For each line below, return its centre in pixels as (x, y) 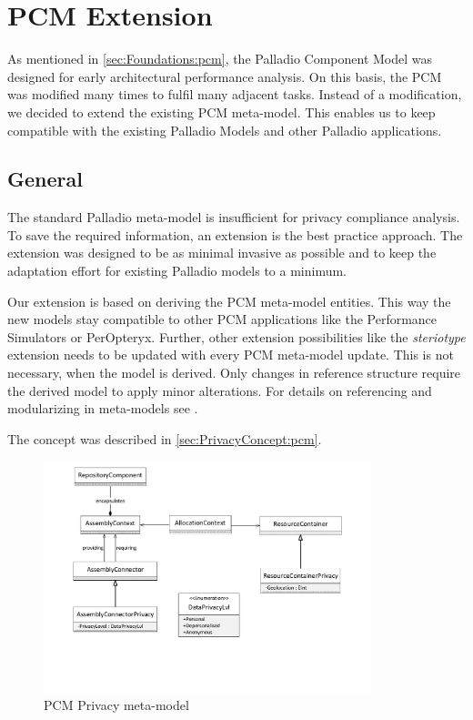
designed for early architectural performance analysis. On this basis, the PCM (225, 76)
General (45, 179)
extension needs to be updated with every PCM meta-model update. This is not (231, 355)
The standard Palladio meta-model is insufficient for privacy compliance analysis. (234, 217)
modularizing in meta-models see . (103, 408)
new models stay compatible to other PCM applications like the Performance (222, 319)
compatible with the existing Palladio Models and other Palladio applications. (225, 130)
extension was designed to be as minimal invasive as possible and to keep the (222, 253)
